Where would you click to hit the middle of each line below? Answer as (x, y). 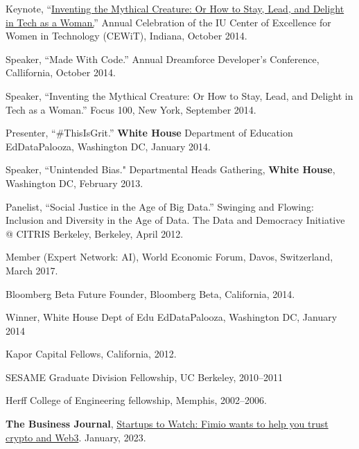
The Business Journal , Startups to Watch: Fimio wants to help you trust (167, 424)
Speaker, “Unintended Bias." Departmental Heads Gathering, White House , (170, 169)
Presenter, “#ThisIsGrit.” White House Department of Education (149, 133)
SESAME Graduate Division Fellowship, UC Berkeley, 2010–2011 (144, 377)
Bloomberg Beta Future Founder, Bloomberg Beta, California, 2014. (150, 293)
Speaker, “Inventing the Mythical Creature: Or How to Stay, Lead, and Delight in (179, 95)
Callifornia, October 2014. (61, 72)
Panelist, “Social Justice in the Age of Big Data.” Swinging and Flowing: (160, 206)
